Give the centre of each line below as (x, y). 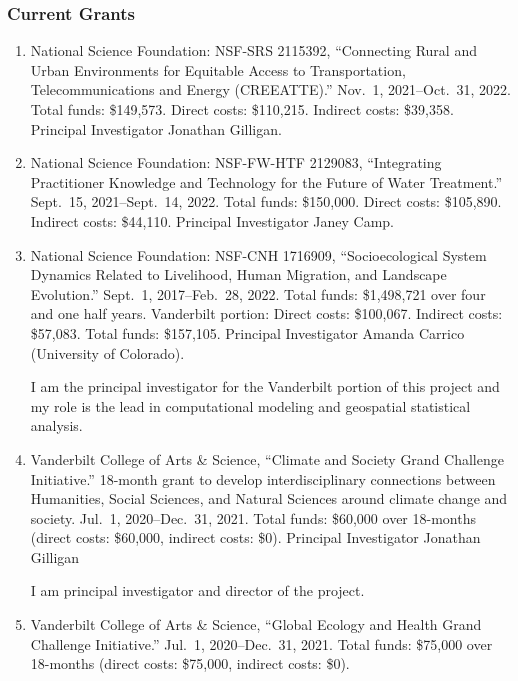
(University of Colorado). (107, 352)
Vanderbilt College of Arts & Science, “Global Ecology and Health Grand (256, 624)
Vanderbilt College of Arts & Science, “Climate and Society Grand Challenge (267, 458)
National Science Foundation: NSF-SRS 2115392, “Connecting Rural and (253, 50)
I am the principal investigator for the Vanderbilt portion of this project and (265, 386)
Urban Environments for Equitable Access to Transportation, (218, 69)
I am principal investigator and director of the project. (197, 590)
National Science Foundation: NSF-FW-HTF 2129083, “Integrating (236, 162)
